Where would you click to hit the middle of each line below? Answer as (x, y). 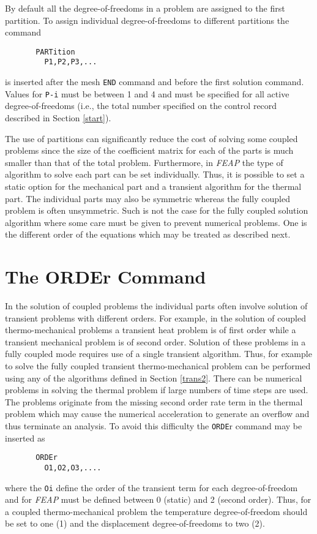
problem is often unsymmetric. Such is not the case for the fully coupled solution (157, 210)
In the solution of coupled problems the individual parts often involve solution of (156, 306)
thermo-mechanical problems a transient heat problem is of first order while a (151, 330)
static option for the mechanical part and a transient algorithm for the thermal (153, 186)
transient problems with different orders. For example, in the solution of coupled (155, 318)
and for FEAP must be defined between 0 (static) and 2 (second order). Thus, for (158, 499)
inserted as (25, 438)
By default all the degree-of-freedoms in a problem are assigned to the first (145, 8)
